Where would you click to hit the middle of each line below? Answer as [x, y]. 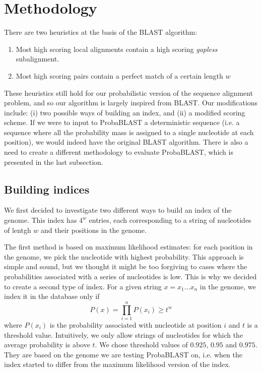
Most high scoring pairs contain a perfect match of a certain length [119, 75]
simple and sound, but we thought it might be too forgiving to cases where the [126, 266]
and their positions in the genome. [94, 230]
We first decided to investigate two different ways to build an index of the [118, 210]
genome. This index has [41, 220]
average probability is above [47, 345]
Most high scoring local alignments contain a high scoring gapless [117, 49]
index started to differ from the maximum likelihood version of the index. [117, 364]
